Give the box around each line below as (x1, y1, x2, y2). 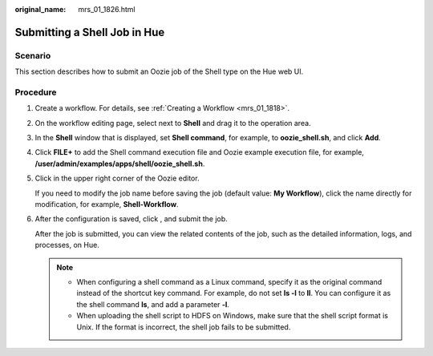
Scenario (14, 50, 51, 61)
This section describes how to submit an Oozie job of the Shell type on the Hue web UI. (14, 67, 304, 76)
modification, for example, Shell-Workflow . (34, 200, 180, 209)
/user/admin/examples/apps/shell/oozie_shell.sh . (34, 159, 205, 168)
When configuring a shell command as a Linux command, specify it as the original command (76, 277, 382, 286)
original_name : (14, 5, 67, 14)
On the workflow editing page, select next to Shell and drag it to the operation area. (34, 118, 312, 127)
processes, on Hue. (34, 241, 99, 250)
